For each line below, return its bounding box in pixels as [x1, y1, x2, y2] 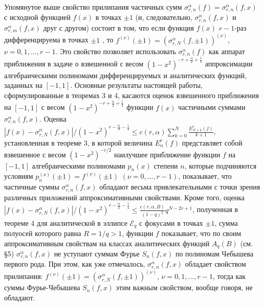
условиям [4, 171, 33, 181]
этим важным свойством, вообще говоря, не [116, 282, 253, 293]
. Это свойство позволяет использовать [55, 45, 176, 56]
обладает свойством [185, 258, 246, 269]
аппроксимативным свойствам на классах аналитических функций [4, 238, 210, 248]
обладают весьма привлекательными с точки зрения [99, 181, 260, 192]
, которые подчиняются [184, 160, 257, 171]
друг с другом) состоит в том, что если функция [43, 22, 194, 33]
